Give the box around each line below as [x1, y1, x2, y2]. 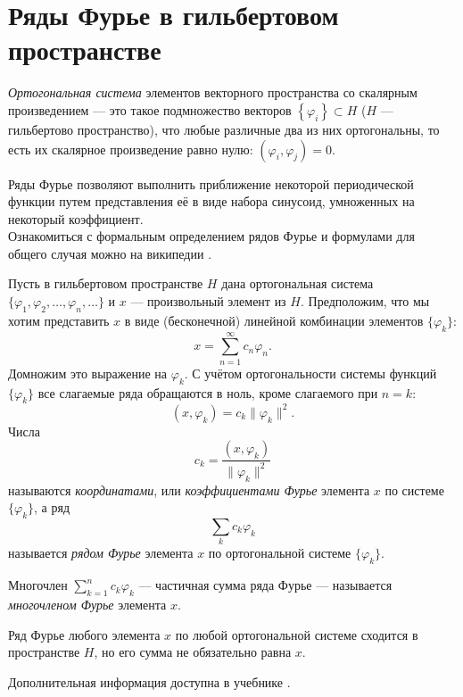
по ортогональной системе [208, 543, 351, 562]
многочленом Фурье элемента [8, 594, 167, 613]
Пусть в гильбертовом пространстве [8, 274, 203, 293]
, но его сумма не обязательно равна [94, 643, 292, 661]
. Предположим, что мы [300, 292, 430, 311]
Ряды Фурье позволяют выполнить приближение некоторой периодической [8, 174, 414, 193]
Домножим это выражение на [8, 363, 168, 382]
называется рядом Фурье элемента [8, 543, 194, 562]
